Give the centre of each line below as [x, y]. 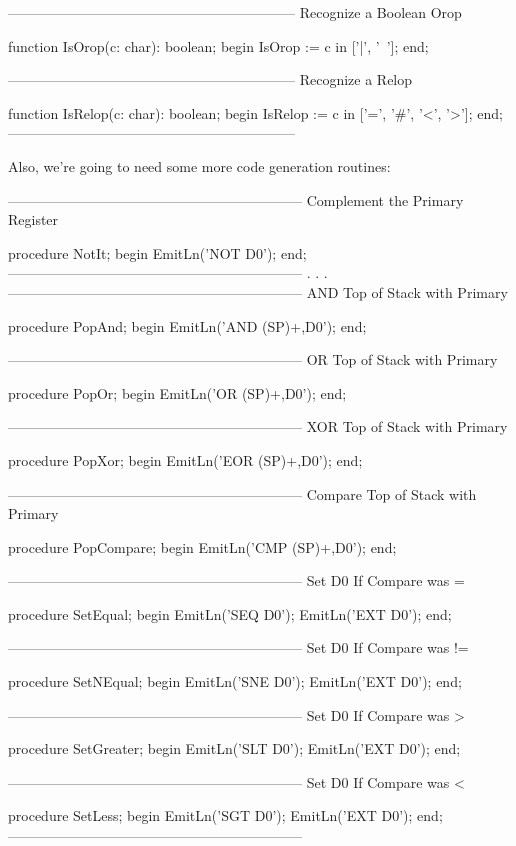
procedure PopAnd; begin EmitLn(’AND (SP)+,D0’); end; [187, 325]
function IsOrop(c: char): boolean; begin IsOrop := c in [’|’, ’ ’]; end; [218, 45]
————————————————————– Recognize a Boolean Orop [235, 12]
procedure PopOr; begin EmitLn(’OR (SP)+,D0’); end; [177, 392]
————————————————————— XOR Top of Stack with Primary [258, 426]
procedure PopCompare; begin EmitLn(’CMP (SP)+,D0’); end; [202, 546]
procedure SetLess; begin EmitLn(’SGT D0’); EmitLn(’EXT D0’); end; [225, 815]
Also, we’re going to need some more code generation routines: [199, 165]
